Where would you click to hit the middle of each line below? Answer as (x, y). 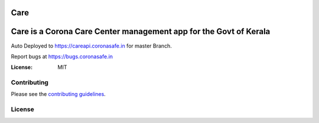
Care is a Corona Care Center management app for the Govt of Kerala (141, 31)
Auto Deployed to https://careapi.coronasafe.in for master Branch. (92, 46)
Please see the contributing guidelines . (58, 94)
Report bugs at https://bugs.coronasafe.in (62, 56)
